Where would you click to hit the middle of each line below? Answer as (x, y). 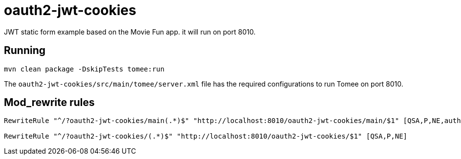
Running (25, 51)
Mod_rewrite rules (49, 103)
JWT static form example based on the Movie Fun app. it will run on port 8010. (130, 32)
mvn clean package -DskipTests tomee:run (84, 69)
